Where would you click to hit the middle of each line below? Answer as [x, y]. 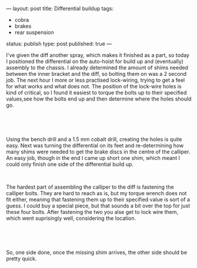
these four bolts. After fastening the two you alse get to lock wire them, [92, 212]
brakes [23, 26]
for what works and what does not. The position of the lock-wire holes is [94, 86]
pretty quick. [21, 259]
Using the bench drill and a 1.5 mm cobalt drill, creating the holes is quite [94, 139]
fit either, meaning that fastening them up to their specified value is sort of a [98, 200]
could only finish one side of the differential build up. [70, 164]
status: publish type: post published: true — [59, 44]
